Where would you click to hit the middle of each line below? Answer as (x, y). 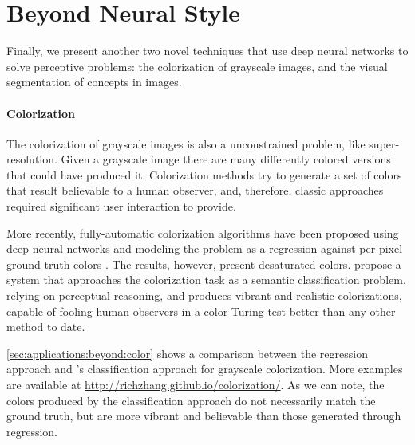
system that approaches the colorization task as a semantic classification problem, (206, 280)
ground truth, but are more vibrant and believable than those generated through (204, 416)
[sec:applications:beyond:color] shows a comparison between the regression (187, 353)
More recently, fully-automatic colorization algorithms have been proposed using (203, 232)
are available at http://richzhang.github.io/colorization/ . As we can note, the (196, 385)
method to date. (46, 327)
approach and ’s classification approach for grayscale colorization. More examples (205, 369)
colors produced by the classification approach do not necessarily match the (191, 400)
